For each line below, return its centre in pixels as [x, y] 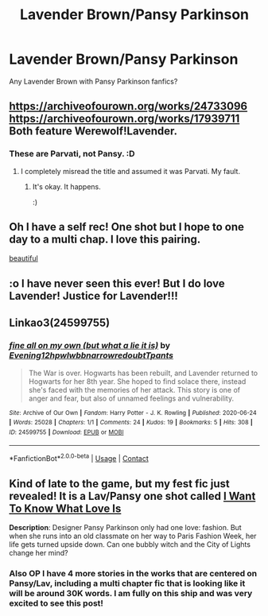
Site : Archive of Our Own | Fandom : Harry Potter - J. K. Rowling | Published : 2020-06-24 [133, 413]
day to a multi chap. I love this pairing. [105, 240]
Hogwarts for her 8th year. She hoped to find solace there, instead [137, 381]
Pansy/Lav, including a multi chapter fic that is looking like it [127, 583]
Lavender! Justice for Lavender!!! [93, 296]
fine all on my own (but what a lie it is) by [89, 346]
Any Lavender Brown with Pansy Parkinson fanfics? [93, 81]
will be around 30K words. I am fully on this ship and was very [131, 593]
